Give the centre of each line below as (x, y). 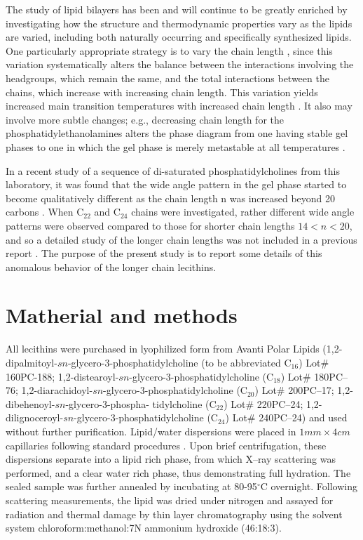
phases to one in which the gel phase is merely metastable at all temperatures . (176, 146)
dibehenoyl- (30, 403)
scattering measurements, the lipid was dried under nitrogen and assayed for (170, 500)
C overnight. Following (309, 486)
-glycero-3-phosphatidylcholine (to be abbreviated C (179, 362)
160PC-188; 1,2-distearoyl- (62, 376)
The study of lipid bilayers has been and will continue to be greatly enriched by (177, 9)
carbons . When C (45, 212)
